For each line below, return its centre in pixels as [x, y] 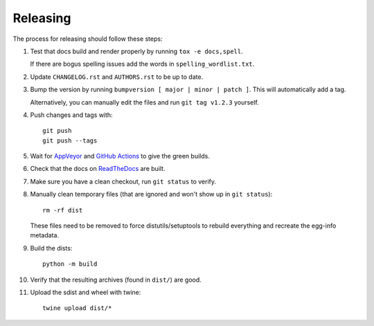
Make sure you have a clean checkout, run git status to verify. [123, 181]
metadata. [44, 235]
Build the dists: [51, 248]
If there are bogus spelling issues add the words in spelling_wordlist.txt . [142, 64]
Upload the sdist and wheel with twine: [86, 292]
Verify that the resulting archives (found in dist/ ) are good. [116, 280]
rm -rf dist [63, 210]
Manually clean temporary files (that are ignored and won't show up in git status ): [151, 194]
